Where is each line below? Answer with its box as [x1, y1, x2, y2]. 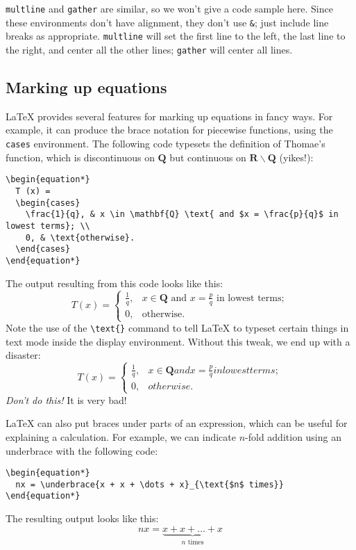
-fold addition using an [245, 429, 341, 444]
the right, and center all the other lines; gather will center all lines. [6, 42, 293, 56]
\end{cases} [15, 244, 71, 254]
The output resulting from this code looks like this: [6, 275, 223, 290]
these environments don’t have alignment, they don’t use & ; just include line [6, 15, 329, 29]
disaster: [6, 348, 41, 362]
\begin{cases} [15, 197, 80, 208]
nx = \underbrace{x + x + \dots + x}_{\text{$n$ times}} [15, 479, 284, 490]
